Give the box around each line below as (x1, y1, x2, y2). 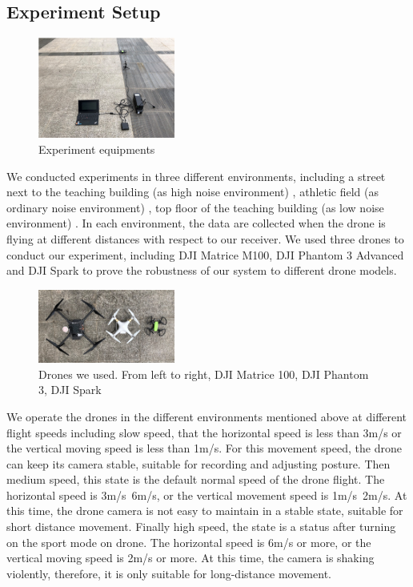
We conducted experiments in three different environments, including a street (6, 167, 386, 184)
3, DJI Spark (38, 381, 102, 398)
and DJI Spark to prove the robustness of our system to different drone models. (6, 262, 397, 279)
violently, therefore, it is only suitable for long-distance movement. (6, 565, 331, 581)
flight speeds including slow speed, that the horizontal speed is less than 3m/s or (6, 424, 402, 440)
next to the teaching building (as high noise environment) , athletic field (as (6, 183, 379, 200)
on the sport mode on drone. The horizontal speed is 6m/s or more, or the (6, 533, 371, 550)
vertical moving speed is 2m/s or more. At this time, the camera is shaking (6, 549, 375, 566)
